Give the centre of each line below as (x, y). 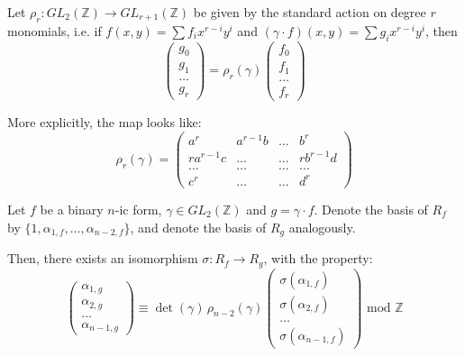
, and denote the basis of (198, 227)
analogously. (322, 227)
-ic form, (138, 210)
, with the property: (318, 258)
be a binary (72, 210)
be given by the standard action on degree (310, 12)
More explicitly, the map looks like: (105, 122)
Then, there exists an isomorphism (103, 258)
